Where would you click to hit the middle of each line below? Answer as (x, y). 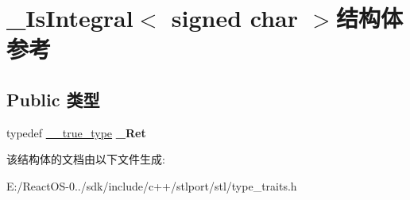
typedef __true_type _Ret (76, 132)
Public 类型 (53, 99)
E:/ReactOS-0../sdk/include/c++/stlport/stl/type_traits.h (152, 185)
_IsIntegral (70, 18)
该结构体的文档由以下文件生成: (86, 159)
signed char (234, 18)
